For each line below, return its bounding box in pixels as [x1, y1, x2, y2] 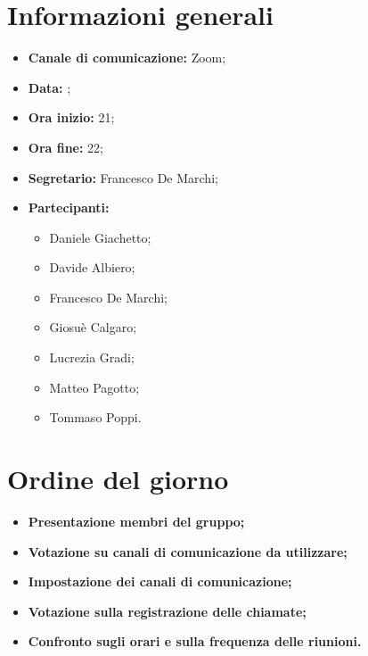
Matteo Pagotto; [49, 378, 140, 396]
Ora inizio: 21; [28, 108, 115, 127]
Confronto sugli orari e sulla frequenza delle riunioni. [28, 632, 362, 651]
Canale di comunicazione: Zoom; [28, 48, 226, 67]
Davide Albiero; [49, 258, 135, 277]
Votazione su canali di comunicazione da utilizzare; [28, 542, 348, 561]
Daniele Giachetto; [49, 228, 151, 246]
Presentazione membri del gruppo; [28, 511, 245, 530]
